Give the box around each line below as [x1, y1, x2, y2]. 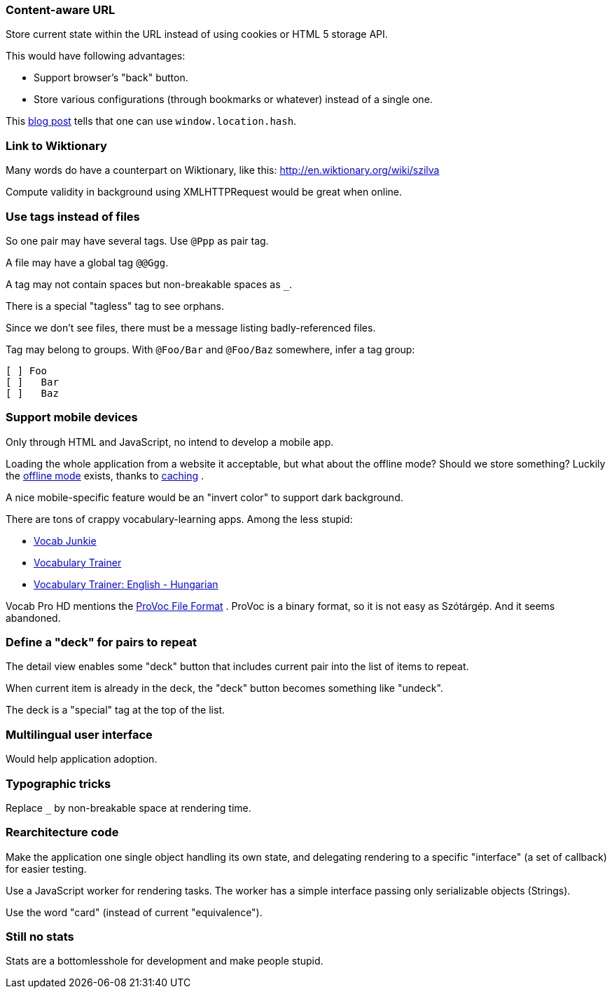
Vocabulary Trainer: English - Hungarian [34, 578, 218, 590]
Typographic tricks [6, 776, 111, 791]
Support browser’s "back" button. [34, 72, 188, 84]
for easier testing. [6, 862, 87, 875]
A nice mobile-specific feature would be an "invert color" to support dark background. [6, 491, 403, 503]
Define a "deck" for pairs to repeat [6, 635, 197, 649]
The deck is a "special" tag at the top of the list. [6, 704, 225, 716]
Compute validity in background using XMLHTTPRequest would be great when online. [6, 186, 403, 198]
